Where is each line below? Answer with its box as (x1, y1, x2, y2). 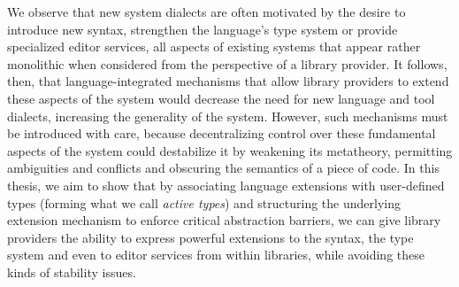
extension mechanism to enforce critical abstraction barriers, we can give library (7, 211, 441, 229)
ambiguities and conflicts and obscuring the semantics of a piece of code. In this (7, 159, 440, 177)
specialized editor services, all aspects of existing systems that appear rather (7, 37, 421, 56)
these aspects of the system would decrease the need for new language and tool (7, 89, 435, 107)
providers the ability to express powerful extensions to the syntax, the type (7, 228, 414, 246)
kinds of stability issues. (7, 262, 136, 281)
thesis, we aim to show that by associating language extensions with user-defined (7, 175, 445, 194)
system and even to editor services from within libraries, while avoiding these (7, 245, 425, 264)
